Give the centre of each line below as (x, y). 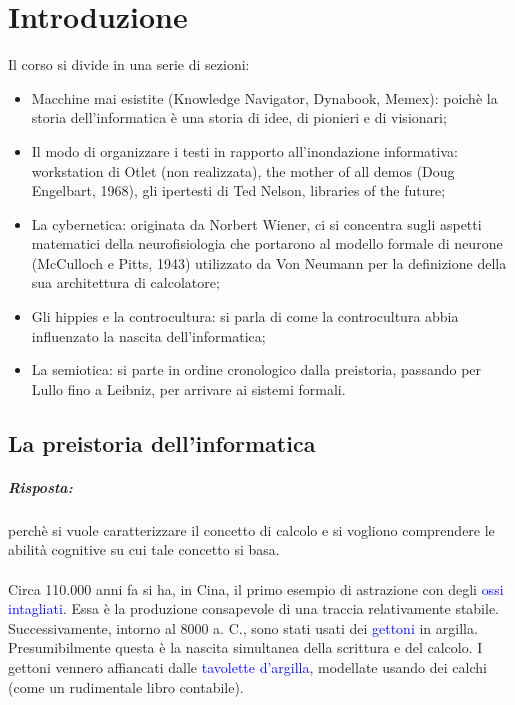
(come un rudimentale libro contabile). (126, 686)
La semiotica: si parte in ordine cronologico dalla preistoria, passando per (256, 369)
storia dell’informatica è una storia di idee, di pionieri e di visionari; (239, 117)
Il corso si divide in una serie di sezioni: (129, 64)
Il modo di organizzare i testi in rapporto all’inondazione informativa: (244, 150)
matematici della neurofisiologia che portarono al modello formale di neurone (267, 243)
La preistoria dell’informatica (162, 442)
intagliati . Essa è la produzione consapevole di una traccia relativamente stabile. (254, 608)
